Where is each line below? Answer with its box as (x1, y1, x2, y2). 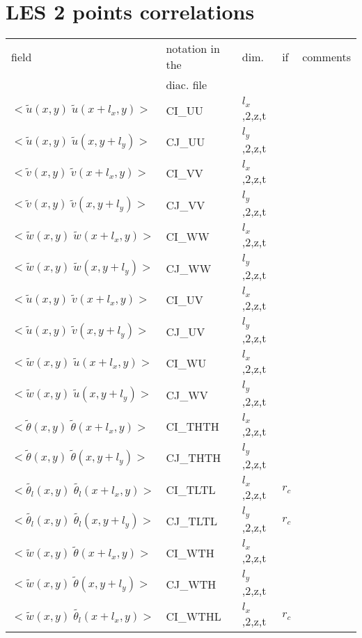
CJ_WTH (166, 576, 217, 593)
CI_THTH (166, 417, 219, 434)
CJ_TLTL (166, 513, 217, 529)
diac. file (166, 77, 207, 93)
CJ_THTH (166, 449, 221, 466)
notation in (166, 40, 220, 57)
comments (302, 48, 351, 65)
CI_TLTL (166, 481, 216, 497)
